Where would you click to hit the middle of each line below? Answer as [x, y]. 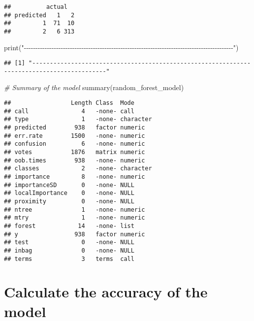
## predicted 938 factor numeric [75, 128]
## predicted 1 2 [39, 15]
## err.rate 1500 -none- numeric [75, 136]
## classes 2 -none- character [78, 169]
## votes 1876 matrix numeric [75, 152]
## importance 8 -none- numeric [75, 177]
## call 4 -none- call [69, 111]
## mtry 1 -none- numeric [75, 218]
